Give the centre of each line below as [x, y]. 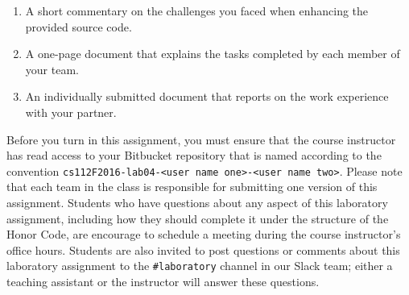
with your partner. [71, 112]
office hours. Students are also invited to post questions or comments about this [203, 249]
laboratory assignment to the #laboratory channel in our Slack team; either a [200, 266]
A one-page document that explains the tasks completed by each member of [213, 54]
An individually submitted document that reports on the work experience [207, 96]
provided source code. [78, 26]
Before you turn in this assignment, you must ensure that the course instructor [201, 139]
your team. [52, 69]
